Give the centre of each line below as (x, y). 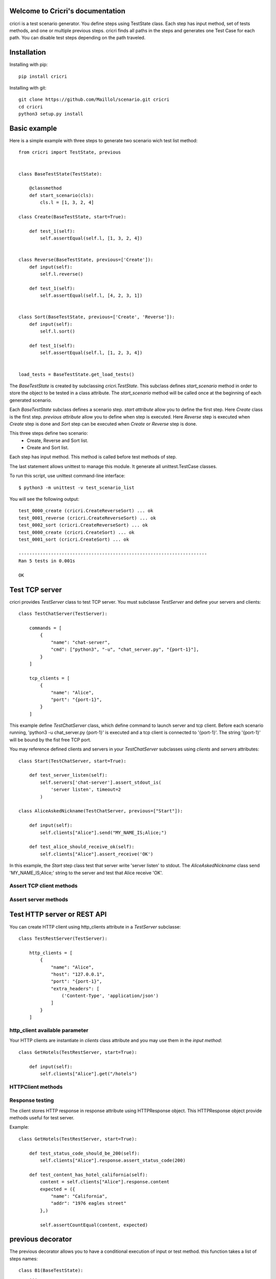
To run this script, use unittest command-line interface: (67, 476)
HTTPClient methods (36, 1087)
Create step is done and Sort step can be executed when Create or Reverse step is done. (103, 424)
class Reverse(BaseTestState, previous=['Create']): (86, 260)
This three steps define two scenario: (49, 433)
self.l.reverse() (62, 274)
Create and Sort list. (48, 448)
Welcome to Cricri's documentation (67, 11)
